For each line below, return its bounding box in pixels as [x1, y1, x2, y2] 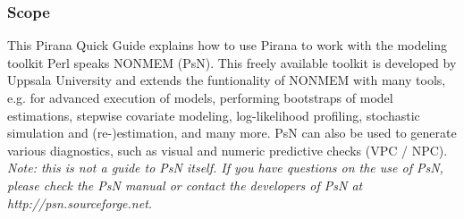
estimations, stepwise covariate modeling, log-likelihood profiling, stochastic [7, 105, 420, 124]
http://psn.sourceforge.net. [7, 193, 153, 212]
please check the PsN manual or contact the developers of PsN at [7, 175, 363, 194]
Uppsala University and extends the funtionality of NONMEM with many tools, [7, 71, 446, 89]
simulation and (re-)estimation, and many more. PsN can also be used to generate [7, 123, 457, 142]
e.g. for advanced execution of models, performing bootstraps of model [7, 88, 393, 106]
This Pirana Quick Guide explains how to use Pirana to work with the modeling [7, 36, 448, 55]
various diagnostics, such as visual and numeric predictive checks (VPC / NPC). [7, 140, 448, 159]
